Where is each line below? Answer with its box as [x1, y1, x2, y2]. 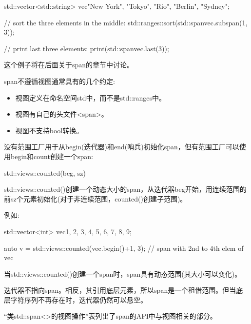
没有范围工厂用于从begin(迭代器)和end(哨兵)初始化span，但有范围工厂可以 [4, 142, 239, 152]
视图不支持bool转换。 [15, 125, 83, 135]
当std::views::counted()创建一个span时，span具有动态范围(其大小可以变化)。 [4, 268, 242, 279]
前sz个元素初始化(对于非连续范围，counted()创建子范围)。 [4, 193, 187, 203]
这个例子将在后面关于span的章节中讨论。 [4, 60, 134, 70]
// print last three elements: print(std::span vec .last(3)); [4, 43, 169, 53]
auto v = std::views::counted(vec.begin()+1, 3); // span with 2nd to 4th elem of [4, 243, 244, 253]
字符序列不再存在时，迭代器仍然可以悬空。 [10, 294, 147, 304]
